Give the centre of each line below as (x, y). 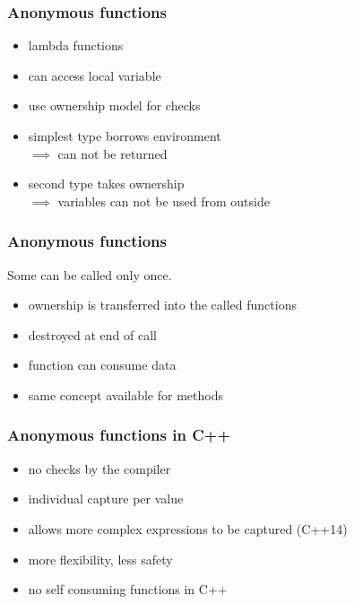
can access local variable (95, 75)
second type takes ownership (106, 184)
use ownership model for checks (114, 105)
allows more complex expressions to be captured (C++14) (188, 528)
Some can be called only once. (90, 274)
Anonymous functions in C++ (119, 435)
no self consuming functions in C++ (128, 589)
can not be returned (112, 153)
